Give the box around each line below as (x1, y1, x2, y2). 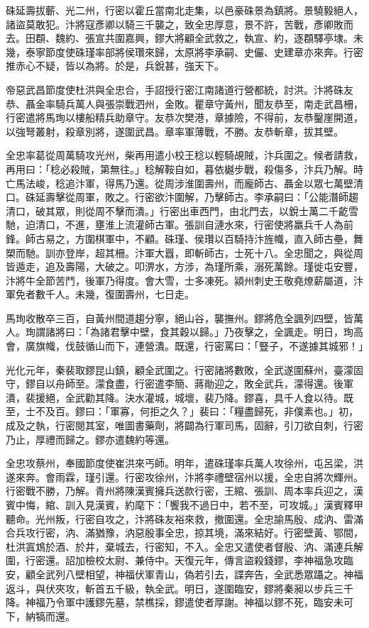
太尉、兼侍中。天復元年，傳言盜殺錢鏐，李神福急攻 (104, 553, 343, 568)
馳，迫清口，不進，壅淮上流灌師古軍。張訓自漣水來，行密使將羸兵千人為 (6, 217, 343, 232)
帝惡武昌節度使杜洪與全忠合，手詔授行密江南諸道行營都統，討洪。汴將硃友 (6, 82, 353, 97)
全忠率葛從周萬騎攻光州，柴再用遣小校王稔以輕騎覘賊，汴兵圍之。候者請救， (6, 148, 363, 162)
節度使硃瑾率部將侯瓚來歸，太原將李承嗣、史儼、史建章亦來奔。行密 (45, 44, 363, 59)
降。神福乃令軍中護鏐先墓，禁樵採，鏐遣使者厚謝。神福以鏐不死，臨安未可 (6, 595, 353, 610)
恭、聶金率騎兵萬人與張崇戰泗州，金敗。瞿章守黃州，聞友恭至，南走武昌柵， (6, 96, 363, 111)
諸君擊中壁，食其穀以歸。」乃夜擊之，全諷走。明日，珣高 (99, 324, 363, 339)
